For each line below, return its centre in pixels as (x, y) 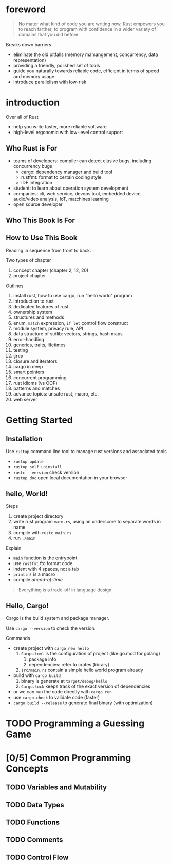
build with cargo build (37, 675)
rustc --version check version (46, 472)
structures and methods (39, 317)
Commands (18, 638)
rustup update (28, 462)
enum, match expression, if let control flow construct (71, 323)
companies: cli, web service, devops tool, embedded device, (78, 193)
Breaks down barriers (29, 44)
